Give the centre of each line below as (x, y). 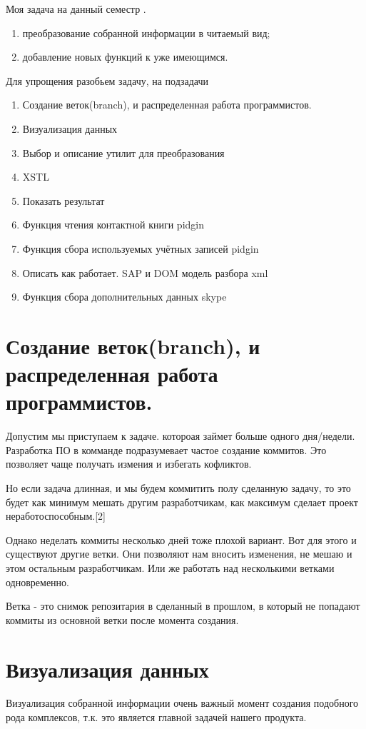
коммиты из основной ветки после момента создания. (122, 619)
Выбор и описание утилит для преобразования (123, 152)
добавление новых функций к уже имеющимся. (125, 57)
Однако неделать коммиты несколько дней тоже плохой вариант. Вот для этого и (181, 539)
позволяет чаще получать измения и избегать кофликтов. (129, 464)
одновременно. (37, 582)
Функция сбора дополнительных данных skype (124, 297)
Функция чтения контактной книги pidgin (113, 225)
